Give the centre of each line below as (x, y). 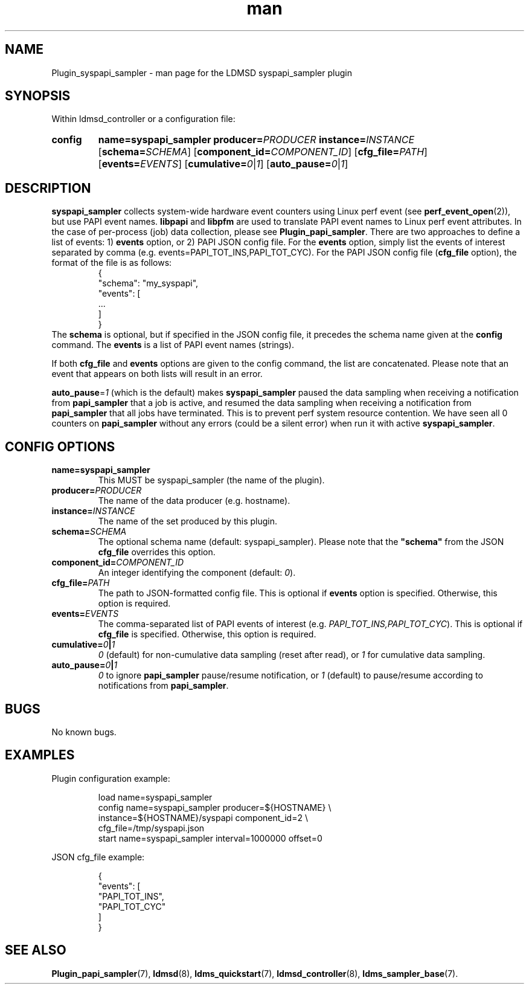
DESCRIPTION (48, 188)
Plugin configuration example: (111, 778)
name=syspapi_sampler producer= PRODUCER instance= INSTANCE (256, 140)
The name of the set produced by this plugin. (188, 521)
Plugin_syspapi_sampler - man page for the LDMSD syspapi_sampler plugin (202, 72)
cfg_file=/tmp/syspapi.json (151, 828)
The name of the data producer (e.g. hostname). (194, 501)
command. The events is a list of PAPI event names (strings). (173, 345)
